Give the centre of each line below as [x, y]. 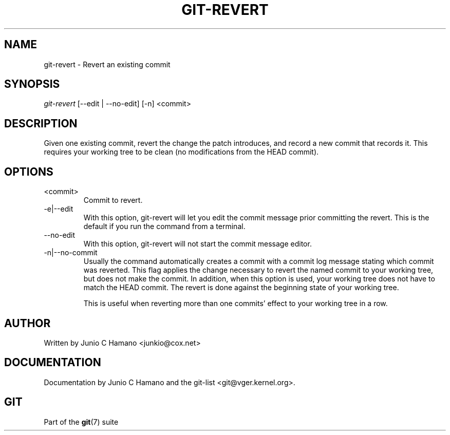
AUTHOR [27, 323]
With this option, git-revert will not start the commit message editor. [198, 244]
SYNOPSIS [32, 84]
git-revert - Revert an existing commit [107, 64]
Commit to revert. [113, 200]
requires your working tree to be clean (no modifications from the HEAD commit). [181, 152]
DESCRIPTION [41, 123]
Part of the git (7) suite [81, 422]
